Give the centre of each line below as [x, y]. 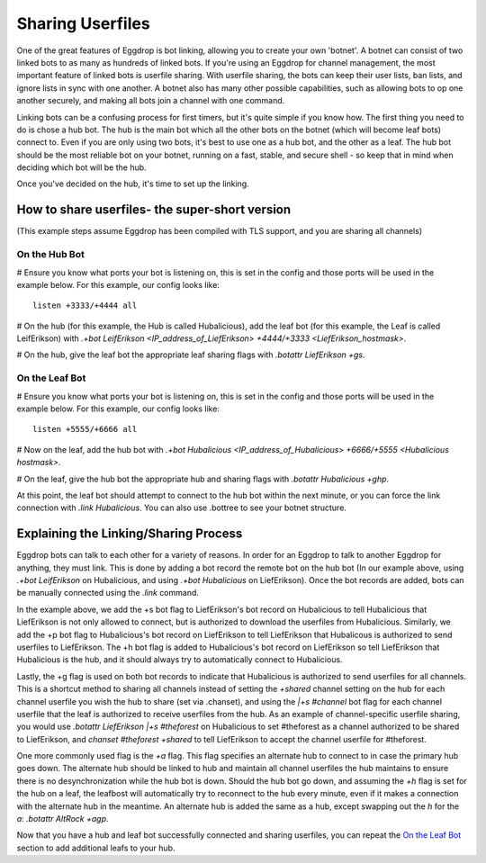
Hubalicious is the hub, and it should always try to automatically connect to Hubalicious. [180, 660]
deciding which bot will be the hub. [82, 167]
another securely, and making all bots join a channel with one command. [151, 101]
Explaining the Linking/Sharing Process [130, 534]
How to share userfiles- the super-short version [154, 210]
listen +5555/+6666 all [85, 429]
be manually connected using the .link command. [108, 593]
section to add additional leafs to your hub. [96, 848]
